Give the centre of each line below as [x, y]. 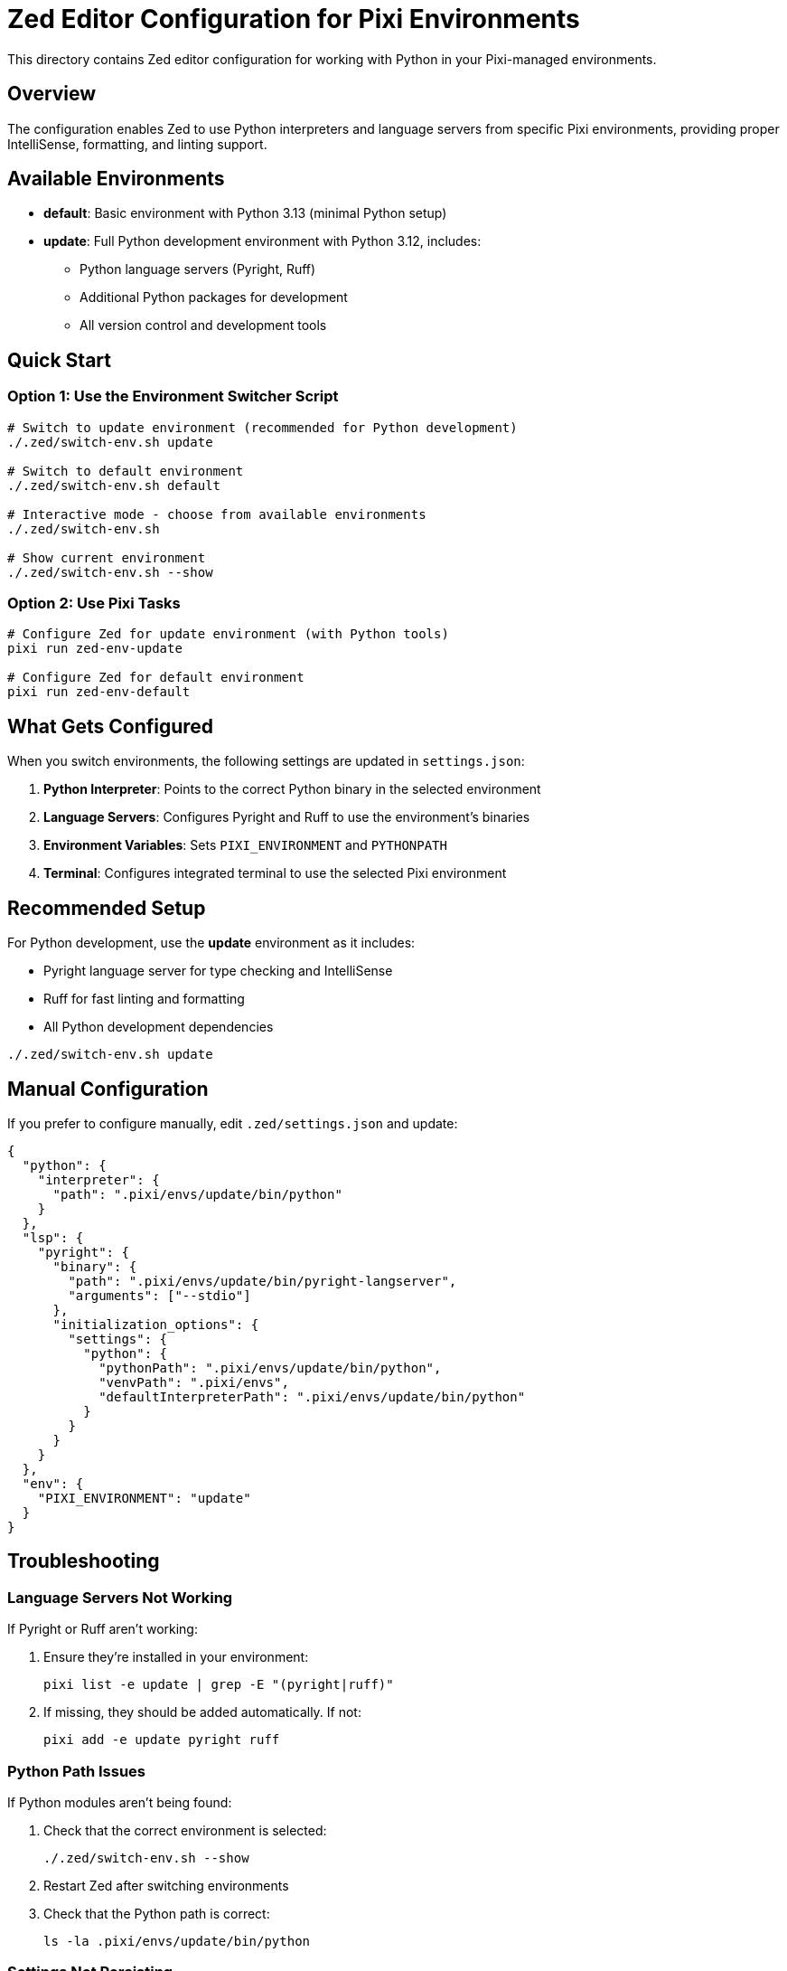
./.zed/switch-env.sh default [114, 485]
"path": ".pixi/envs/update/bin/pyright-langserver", [262, 1281]
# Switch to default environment [126, 471]
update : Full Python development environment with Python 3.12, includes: [262, 241]
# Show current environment [107, 557]
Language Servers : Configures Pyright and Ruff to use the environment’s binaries [287, 817]
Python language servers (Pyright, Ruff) [198, 269]
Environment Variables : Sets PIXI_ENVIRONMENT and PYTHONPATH [245, 845]
